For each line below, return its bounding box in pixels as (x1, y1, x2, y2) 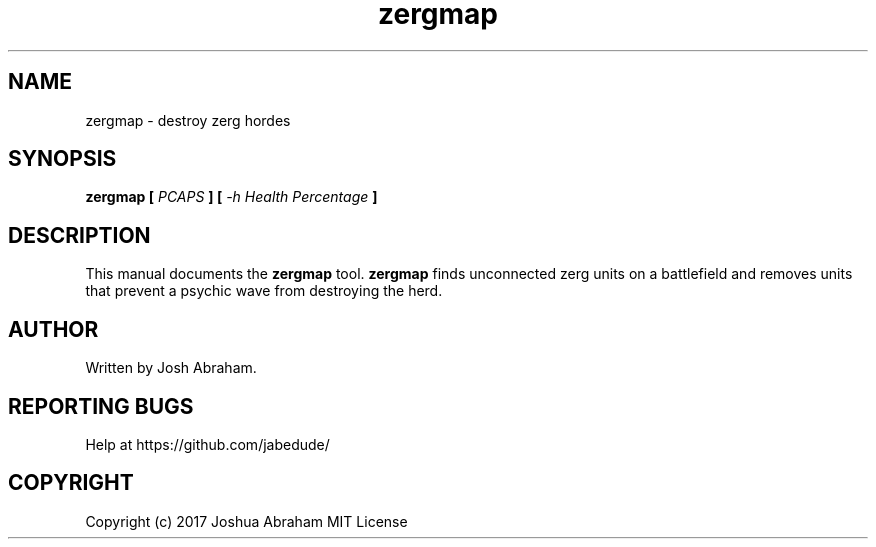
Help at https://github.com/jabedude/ (85, 435, 330, 453)
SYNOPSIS (8, 146, 117, 172)
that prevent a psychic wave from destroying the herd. (85, 282, 443, 300)
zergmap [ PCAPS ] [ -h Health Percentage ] (85, 188, 378, 206)
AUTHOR (8, 316, 99, 342)
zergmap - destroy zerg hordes (85, 111, 291, 129)
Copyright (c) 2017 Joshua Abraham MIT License (85, 512, 408, 530)
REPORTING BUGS (8, 393, 194, 419)
